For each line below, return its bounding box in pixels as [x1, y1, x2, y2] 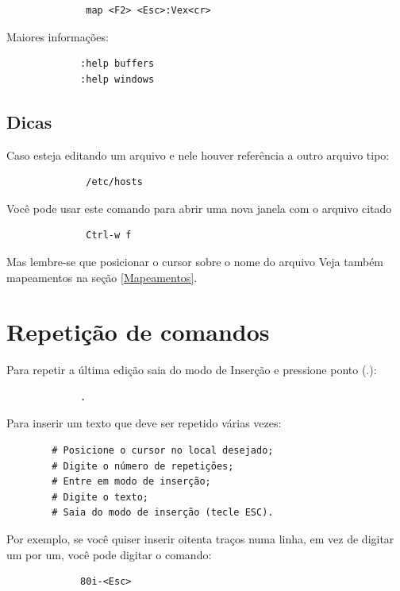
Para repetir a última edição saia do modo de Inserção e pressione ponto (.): [6, 361, 377, 378]
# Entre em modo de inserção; [52, 476, 211, 488]
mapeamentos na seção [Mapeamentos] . [6, 268, 198, 285]
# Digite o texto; [52, 491, 148, 503]
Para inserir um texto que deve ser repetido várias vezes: [6, 415, 282, 431]
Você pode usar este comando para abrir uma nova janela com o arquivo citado [6, 199, 392, 216]
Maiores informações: [6, 28, 109, 44]
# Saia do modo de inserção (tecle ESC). [52, 507, 274, 519]
